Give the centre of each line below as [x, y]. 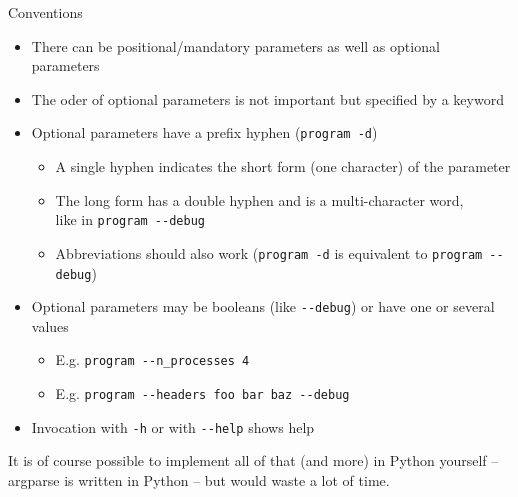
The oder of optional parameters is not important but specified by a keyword [267, 98]
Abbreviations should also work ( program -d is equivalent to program [269, 252]
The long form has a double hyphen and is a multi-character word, [259, 199]
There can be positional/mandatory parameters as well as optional [235, 45]
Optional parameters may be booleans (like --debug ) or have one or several [263, 306]
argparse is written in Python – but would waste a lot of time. [199, 480]
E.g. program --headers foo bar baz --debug [202, 393]
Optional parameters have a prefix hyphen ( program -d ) [204, 132]
